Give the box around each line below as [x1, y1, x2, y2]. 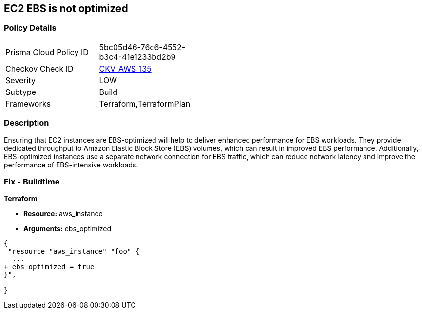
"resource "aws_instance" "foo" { [8, 247, 140, 256]
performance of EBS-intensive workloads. [4, 160, 138, 169]
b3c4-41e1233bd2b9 [99, 52, 176, 62]
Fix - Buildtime [4, 176, 60, 186]
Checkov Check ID [5, 63, 74, 74]
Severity [5, 75, 36, 85]
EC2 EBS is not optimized [4, 2, 128, 15]
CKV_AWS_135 [99, 63, 152, 74]
